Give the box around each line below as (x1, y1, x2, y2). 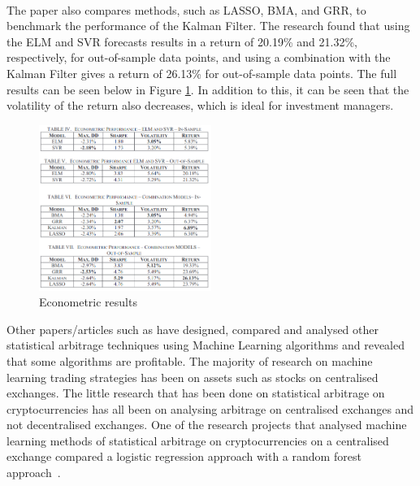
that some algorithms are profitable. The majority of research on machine (6, 352, 373, 369)
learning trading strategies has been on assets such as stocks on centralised (6, 368, 379, 385)
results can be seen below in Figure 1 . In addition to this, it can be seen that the (6, 80, 409, 98)
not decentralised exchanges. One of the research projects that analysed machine (6, 416, 407, 433)
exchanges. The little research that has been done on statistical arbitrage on (6, 384, 385, 401)
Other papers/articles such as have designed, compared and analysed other (6, 320, 379, 337)
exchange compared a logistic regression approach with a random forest (6, 448, 362, 465)
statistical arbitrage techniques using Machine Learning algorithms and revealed (6, 336, 405, 354)
